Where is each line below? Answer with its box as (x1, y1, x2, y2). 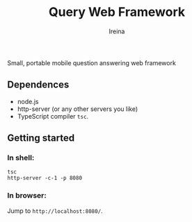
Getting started (7, 133, 75, 144)
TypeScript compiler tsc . (17, 112, 89, 120)
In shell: (7, 153, 35, 163)
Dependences (7, 79, 70, 91)
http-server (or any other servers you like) (17, 105, 138, 113)
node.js (17, 97, 40, 105)
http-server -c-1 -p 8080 (7, 175, 82, 182)
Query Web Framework (48, 4, 186, 20)
